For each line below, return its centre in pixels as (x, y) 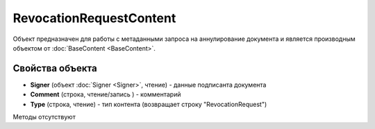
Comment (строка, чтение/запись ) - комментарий (106, 94)
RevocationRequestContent (94, 18)
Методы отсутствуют (44, 117)
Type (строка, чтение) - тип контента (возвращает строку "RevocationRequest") (149, 104)
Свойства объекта (55, 68)
